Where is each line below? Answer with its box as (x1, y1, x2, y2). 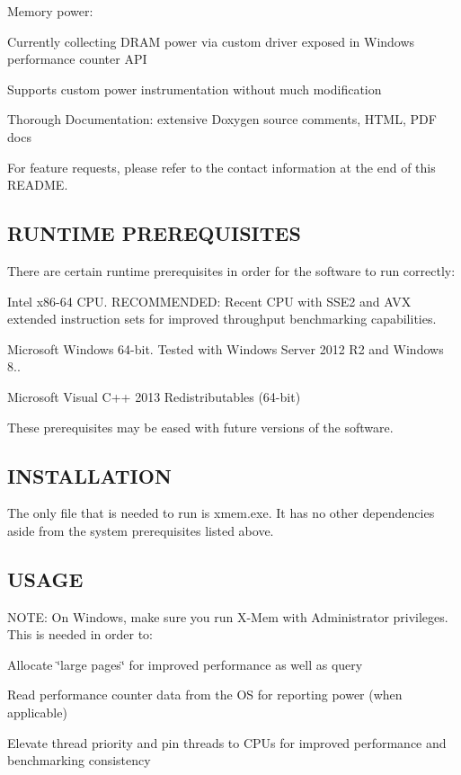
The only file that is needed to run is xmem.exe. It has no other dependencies (7, 503, 435, 522)
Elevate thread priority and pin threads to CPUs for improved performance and (7, 733, 447, 752)
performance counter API (7, 49, 147, 68)
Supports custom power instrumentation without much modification (7, 79, 382, 98)
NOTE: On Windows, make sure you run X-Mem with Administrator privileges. (7, 607, 448, 626)
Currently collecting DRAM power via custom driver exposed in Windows (7, 31, 415, 50)
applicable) (7, 703, 67, 722)
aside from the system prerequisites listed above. (7, 521, 274, 539)
